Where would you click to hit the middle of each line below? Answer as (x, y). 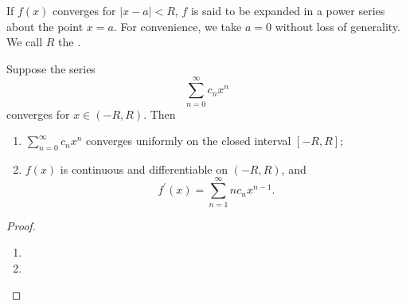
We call (25, 42)
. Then (160, 114)
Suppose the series (51, 68)
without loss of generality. (338, 26)
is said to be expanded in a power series (288, 10)
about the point (45, 26)
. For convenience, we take (178, 26)
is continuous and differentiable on (144, 169)
